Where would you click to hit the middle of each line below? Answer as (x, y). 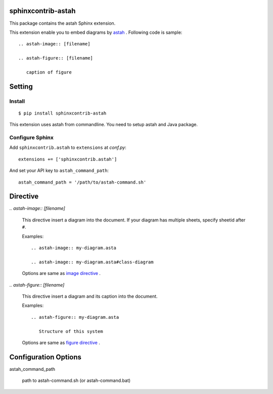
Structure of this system (71, 331)
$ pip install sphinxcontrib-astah (62, 113)
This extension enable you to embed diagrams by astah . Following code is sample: (96, 32)
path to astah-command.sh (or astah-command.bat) (76, 380)
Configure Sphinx (32, 137)
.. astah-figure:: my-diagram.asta (75, 317)
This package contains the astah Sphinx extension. (62, 23)
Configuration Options (45, 357)
